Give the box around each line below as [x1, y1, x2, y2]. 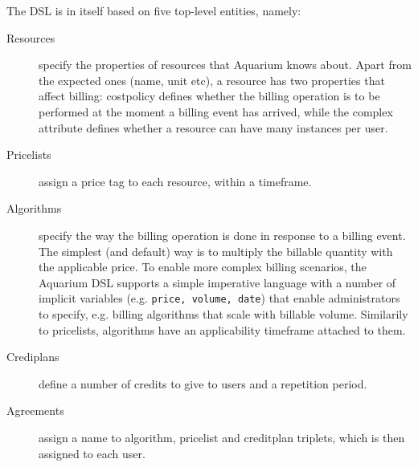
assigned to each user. [39, 445, 145, 461]
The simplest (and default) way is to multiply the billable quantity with [39, 242, 393, 259]
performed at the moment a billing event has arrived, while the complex [39, 103, 393, 120]
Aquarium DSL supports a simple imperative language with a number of [39, 274, 396, 290]
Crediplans [6, 348, 59, 365]
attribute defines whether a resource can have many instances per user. [39, 119, 388, 136]
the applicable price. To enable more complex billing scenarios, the [39, 258, 367, 275]
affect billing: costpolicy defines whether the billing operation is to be [39, 87, 380, 104]
